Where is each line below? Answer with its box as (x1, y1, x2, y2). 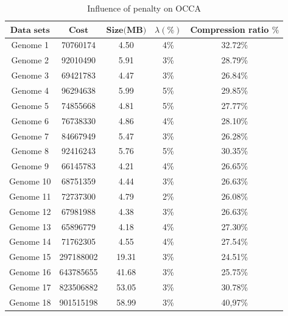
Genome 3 (11, 69, 49, 82)
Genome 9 (11, 160, 49, 172)
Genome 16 (9, 265, 51, 278)
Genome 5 (11, 99, 49, 111)
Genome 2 (11, 54, 49, 66)
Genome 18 (9, 295, 51, 308)
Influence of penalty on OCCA (87, 2, 201, 14)
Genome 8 (11, 144, 49, 157)
